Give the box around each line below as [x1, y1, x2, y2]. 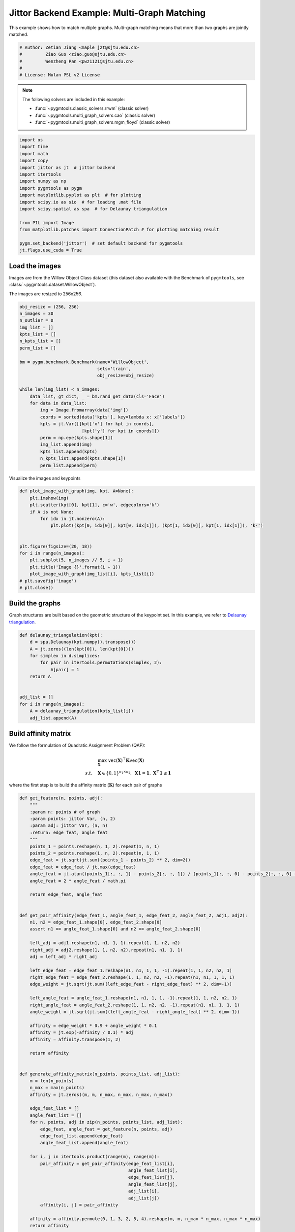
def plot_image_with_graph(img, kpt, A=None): [19, 488, 134, 494]
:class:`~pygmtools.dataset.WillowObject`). [9, 281, 96, 288]
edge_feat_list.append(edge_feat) [40, 1133, 123, 1139]
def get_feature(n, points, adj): [19, 795, 103, 801]
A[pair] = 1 [50, 667, 80, 672]
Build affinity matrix [9, 729, 71, 738]
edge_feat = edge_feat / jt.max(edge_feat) [29, 864, 136, 870]
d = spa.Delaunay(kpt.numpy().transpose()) [29, 639, 136, 645]
